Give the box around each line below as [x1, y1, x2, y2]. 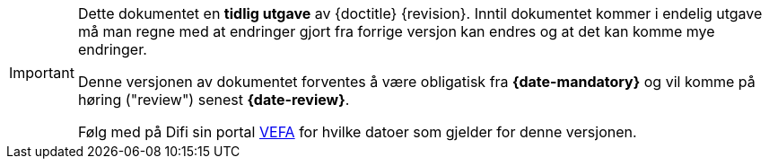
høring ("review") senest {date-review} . [77, 91, 350, 109]
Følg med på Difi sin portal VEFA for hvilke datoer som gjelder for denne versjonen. [77, 123, 637, 141]
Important [9, 64, 74, 82]
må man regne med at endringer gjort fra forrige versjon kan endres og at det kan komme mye [77, 22, 715, 40]
